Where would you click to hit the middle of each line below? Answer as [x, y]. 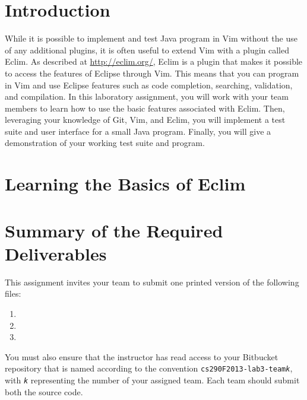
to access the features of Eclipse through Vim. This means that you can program [152, 73]
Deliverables [56, 253]
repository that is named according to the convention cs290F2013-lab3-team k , [149, 368]
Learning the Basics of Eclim [125, 184]
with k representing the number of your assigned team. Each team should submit [152, 380]
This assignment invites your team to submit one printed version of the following [152, 282]
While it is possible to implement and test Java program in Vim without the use [151, 38]
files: [13, 293]
